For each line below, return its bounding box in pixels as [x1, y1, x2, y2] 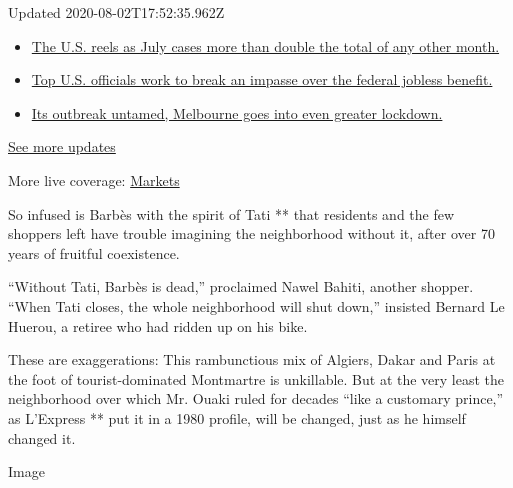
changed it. [8, 427, 76, 448]
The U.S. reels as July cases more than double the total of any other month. [31, 35, 500, 56]
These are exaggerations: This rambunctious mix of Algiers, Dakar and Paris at [8, 349, 496, 370]
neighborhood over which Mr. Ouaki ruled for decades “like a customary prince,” [8, 388, 504, 409]
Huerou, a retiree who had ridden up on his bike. [8, 315, 308, 336]
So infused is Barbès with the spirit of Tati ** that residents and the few [8, 203, 455, 224]
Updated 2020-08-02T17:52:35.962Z [8, 2, 225, 22]
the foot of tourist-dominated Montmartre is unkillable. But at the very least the [8, 368, 505, 389]
